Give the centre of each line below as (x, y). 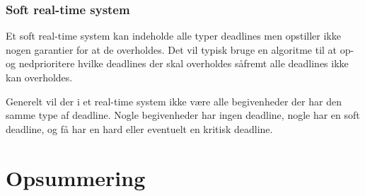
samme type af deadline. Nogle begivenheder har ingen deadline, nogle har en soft (183, 115)
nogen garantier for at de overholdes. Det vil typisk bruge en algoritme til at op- (180, 49)
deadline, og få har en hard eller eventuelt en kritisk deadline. (139, 128)
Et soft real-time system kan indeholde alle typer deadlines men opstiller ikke (173, 36)
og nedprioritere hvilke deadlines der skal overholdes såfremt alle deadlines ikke (177, 63)
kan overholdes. (39, 77)
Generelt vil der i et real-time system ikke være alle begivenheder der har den (174, 101)
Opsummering (76, 177)
